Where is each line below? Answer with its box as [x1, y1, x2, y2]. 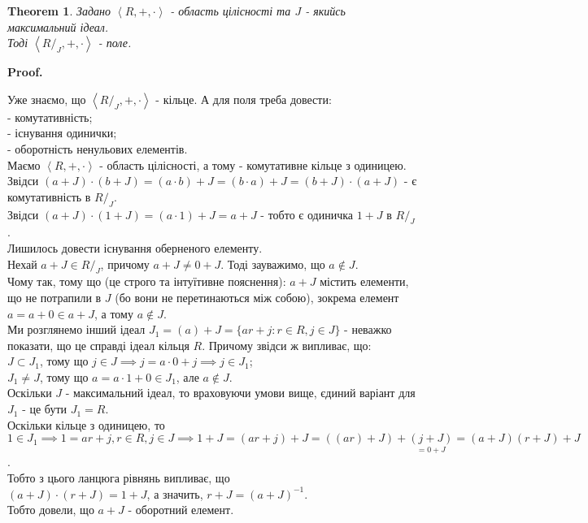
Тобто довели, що [7, 501, 94, 518]
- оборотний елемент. [128, 501, 234, 518]
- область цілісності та [170, 2, 291, 19]
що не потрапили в [7, 288, 102, 305]
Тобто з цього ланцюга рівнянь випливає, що [7, 469, 230, 486]
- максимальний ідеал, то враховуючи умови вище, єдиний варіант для [65, 384, 416, 401]
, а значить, [146, 485, 203, 502]
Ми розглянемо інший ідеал [7, 321, 146, 338]
